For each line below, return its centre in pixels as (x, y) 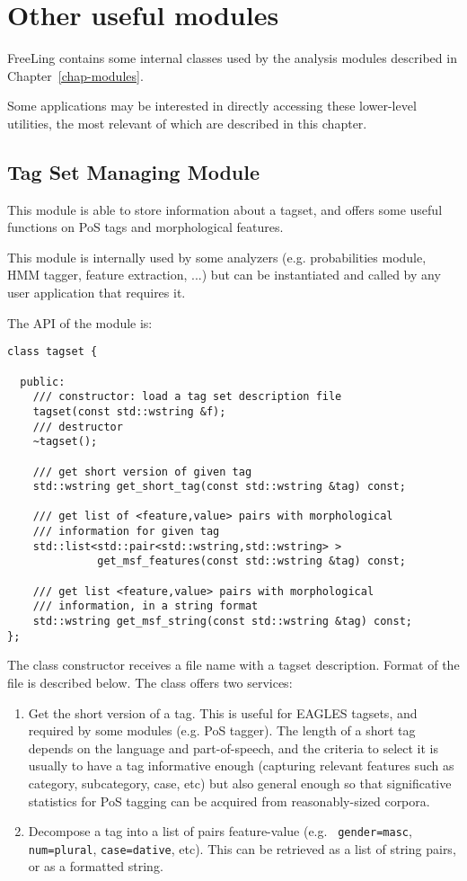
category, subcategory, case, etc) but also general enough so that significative (240, 783)
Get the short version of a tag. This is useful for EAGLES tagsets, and (223, 712)
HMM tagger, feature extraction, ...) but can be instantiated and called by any (224, 275)
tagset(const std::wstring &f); (129, 411)
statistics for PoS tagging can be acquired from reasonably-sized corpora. (229, 801)
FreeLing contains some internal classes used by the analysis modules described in (232, 58)
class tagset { (53, 352)
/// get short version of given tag (142, 472)
